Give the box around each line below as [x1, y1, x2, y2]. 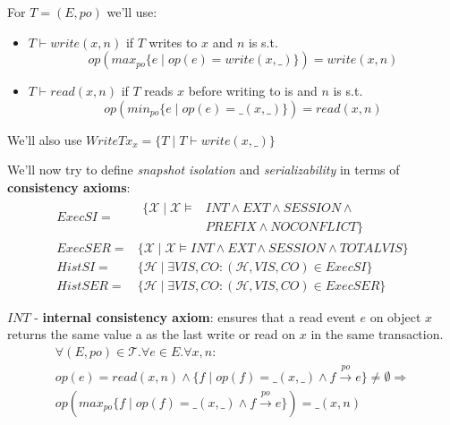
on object [369, 307, 421, 326]
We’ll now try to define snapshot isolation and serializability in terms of [7, 160, 400, 179]
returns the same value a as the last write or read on [7, 325, 296, 344]
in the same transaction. [310, 325, 444, 344]
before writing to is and [188, 81, 318, 100]
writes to [149, 32, 198, 51]
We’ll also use [7, 130, 82, 149]
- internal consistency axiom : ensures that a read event [34, 307, 356, 326]
